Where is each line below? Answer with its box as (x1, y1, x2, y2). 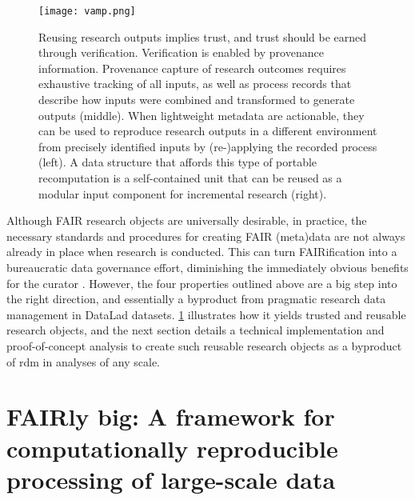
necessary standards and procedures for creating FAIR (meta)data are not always (6, 227, 405, 244)
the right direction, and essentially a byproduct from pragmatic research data (6, 290, 386, 307)
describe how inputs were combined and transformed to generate (38, 91, 355, 108)
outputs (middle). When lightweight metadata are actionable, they (38, 106, 365, 123)
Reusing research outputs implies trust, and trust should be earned (38, 28, 367, 45)
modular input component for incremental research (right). (38, 185, 327, 202)
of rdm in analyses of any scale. (6, 353, 160, 370)
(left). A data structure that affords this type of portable (38, 154, 317, 170)
